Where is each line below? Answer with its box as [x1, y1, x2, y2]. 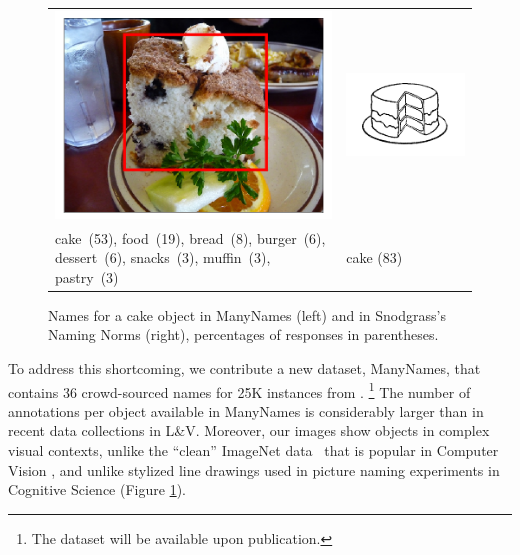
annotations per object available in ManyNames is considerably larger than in [8, 400, 484, 421]
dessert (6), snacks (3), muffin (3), [55, 247, 271, 268]
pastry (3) [55, 266, 119, 287]
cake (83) [346, 247, 403, 268]
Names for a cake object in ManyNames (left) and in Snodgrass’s [48, 304, 446, 325]
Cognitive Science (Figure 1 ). [8, 479, 186, 500]
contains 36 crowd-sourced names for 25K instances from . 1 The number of [8, 378, 471, 402]
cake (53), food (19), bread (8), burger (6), [55, 227, 326, 248]
